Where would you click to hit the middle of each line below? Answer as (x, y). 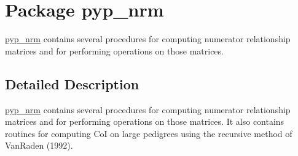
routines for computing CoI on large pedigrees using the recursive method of (149, 133)
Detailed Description (72, 84)
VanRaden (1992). (39, 145)
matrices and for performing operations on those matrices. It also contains (145, 121)
